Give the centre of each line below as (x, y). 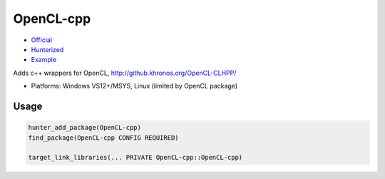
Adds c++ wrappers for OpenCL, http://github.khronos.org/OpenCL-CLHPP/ (125, 73)
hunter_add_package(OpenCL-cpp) (85, 128)
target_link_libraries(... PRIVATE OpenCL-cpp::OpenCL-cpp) (135, 158)
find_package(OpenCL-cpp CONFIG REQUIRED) (103, 138)
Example (44, 60)
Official (42, 40)
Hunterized (47, 49)
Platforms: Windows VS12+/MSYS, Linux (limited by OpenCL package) (134, 86)
